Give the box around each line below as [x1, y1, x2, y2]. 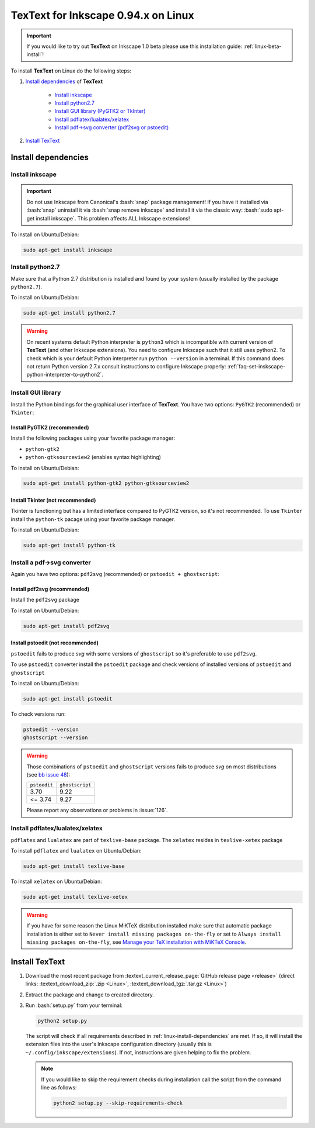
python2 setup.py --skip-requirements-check [53, 1100, 183, 1106]
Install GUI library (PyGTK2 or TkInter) [54, 108, 146, 115]
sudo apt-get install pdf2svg [23, 623, 110, 629]
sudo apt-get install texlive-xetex [23, 894, 128, 900]
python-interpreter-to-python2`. [26, 371, 103, 378]
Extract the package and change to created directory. [25, 991, 154, 998]
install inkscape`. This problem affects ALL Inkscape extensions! [36, 215, 190, 222]
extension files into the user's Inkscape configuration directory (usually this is [25, 1041, 212, 1048]
